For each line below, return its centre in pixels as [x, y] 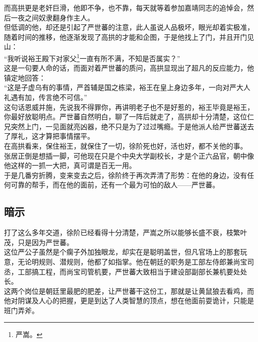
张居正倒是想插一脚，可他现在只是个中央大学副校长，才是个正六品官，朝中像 [129, 155]
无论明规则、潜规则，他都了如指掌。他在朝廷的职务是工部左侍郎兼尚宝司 [136, 261]
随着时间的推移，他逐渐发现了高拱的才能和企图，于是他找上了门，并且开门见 [129, 37]
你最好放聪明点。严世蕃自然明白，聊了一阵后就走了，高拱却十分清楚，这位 [126, 117]
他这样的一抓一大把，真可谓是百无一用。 [70, 165]
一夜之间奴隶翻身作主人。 [52, 17]
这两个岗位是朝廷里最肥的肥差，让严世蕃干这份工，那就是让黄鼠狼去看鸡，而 [129, 291]
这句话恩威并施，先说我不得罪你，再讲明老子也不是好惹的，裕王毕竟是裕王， [129, 107]
